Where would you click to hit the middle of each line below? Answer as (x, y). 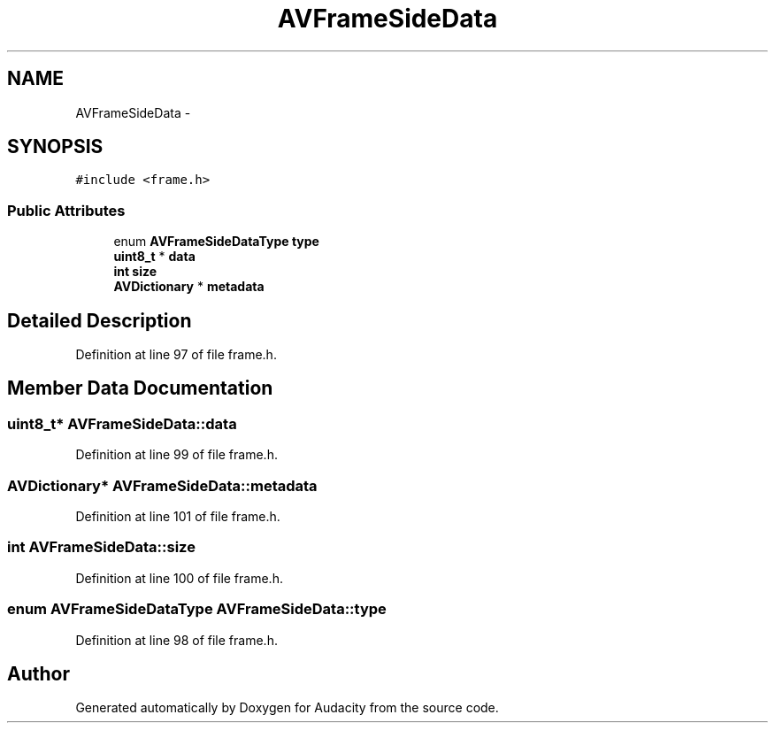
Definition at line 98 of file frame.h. (176, 640)
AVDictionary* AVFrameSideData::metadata (162, 485)
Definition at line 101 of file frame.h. (178, 516)
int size (135, 272)
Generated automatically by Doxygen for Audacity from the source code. (287, 708)
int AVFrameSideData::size (101, 547)
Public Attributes (66, 210)
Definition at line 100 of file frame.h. (179, 578)
